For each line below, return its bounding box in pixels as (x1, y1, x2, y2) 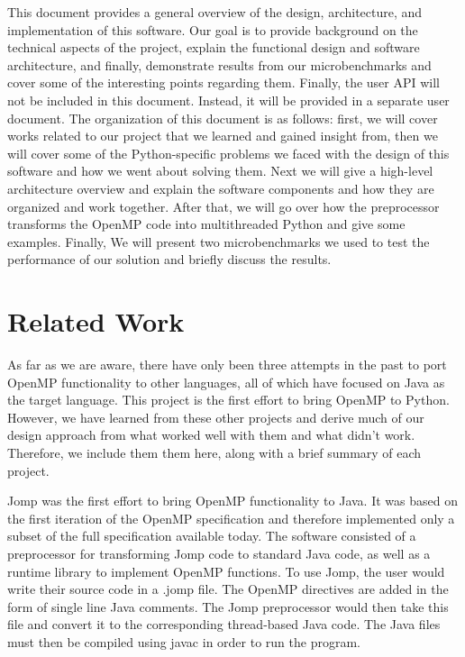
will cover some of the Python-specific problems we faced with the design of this (7, 143, 450, 162)
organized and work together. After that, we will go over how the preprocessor (7, 196, 440, 215)
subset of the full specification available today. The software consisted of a (7, 526, 416, 545)
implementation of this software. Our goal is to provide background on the (7, 20, 418, 39)
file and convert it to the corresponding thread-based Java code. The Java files (7, 615, 441, 634)
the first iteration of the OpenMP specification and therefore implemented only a (7, 508, 455, 527)
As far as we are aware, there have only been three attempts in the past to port (7, 355, 447, 374)
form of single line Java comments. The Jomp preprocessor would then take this (7, 597, 449, 616)
